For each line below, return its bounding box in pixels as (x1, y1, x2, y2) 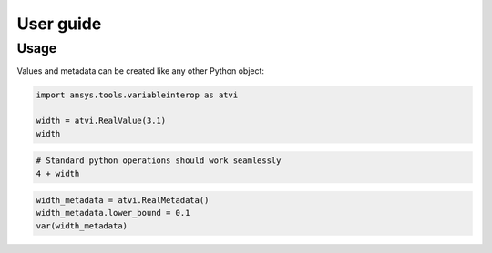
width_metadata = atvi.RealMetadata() (36, 196, 210, 206)
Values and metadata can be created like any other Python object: (16, 66, 264, 76)
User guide (16, 14, 102, 34)
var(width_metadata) (36, 220, 128, 231)
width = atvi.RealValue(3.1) (36, 116, 167, 126)
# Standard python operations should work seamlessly (36, 156, 282, 166)
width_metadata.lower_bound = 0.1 (36, 207, 190, 218)
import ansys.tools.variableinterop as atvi (36, 90, 239, 100)
